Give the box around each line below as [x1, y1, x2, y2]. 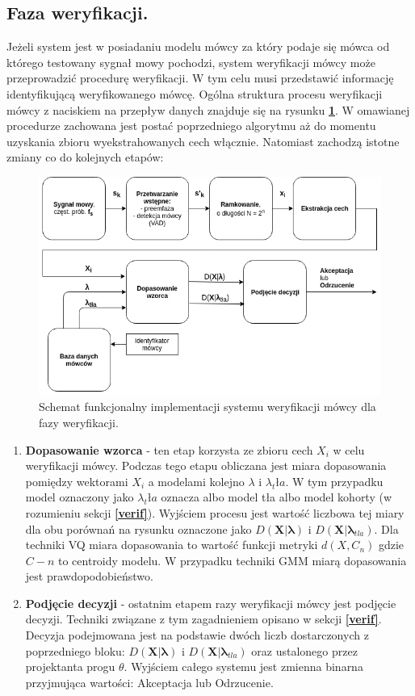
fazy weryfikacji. [39, 413, 119, 430]
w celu [333, 441, 365, 458]
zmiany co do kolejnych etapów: [6, 149, 164, 166]
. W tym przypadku [285, 472, 384, 489]
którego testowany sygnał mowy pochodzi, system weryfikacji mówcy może [6, 53, 375, 70]
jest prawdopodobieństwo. [25, 568, 153, 585]
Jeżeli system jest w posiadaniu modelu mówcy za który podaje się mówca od [6, 38, 390, 55]
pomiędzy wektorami [25, 472, 128, 489]
